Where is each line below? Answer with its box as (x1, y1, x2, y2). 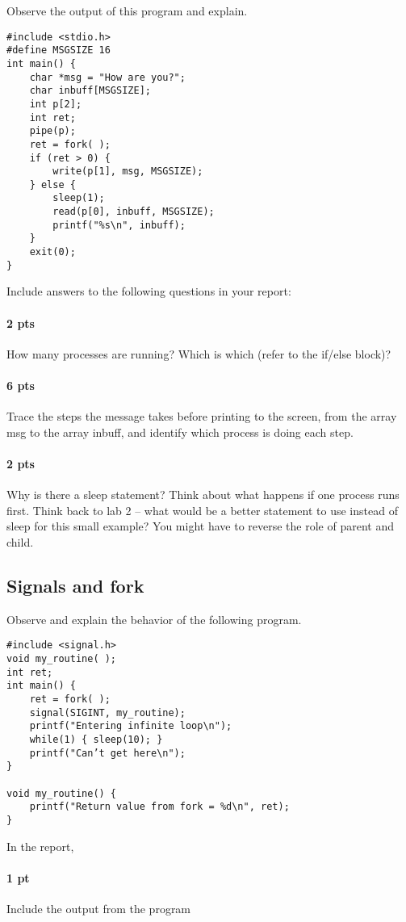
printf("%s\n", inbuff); (52, 219, 186, 231)
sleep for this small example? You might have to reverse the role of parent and (6, 518, 394, 534)
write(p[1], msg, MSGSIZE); (52, 166, 203, 178)
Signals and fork (6, 572, 144, 597)
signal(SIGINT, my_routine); (29, 706, 186, 719)
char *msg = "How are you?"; (29, 71, 186, 83)
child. (6, 533, 34, 550)
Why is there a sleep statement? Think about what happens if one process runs (6, 486, 400, 503)
